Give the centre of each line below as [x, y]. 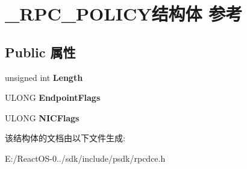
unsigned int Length [44, 77]
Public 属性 [40, 52]
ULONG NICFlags [42, 117]
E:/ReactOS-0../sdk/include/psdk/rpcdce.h [85, 158]
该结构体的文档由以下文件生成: [65, 138]
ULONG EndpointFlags [53, 97]
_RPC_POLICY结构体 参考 [124, 14]
